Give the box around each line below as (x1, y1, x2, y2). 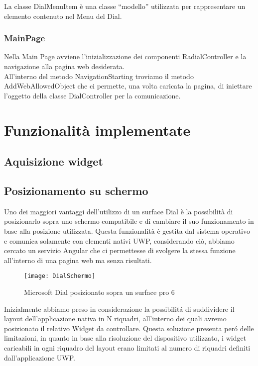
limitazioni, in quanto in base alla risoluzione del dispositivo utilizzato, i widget (4, 333, 247, 343)
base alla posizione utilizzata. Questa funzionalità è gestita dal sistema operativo (4, 225, 250, 236)
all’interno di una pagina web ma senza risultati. (4, 255, 152, 265)
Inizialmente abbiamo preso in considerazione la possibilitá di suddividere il (4, 303, 235, 314)
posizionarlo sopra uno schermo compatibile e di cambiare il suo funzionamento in (4, 216, 254, 226)
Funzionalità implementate (4, 119, 191, 140)
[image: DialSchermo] (24, 273, 96, 280)
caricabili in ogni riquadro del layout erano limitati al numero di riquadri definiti (4, 342, 251, 353)
